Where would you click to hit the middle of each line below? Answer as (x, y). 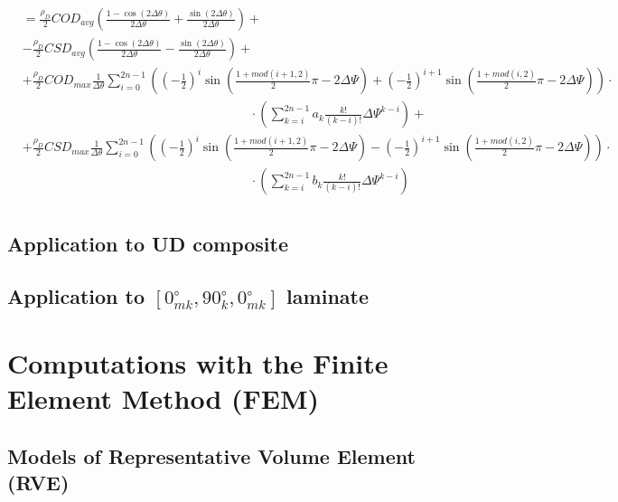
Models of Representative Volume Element (211, 455)
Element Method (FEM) (164, 398)
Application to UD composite (148, 243)
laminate (328, 296)
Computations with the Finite (198, 362)
